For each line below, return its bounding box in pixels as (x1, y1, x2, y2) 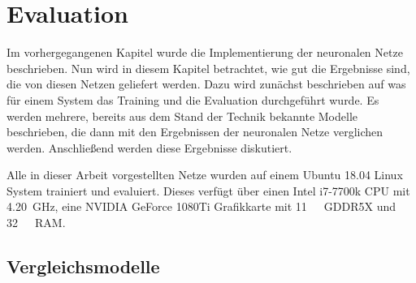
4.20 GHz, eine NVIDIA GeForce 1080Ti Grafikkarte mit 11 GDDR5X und (6, 198, 396, 215)
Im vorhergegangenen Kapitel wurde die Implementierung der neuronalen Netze (6, 44, 403, 61)
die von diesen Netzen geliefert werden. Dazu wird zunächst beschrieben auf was (6, 75, 406, 92)
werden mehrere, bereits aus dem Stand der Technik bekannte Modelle (6, 107, 358, 124)
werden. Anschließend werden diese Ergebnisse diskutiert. (6, 139, 292, 156)
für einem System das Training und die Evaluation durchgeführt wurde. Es (6, 91, 379, 108)
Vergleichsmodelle (6, 254, 160, 279)
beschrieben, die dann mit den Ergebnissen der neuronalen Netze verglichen (6, 123, 383, 140)
